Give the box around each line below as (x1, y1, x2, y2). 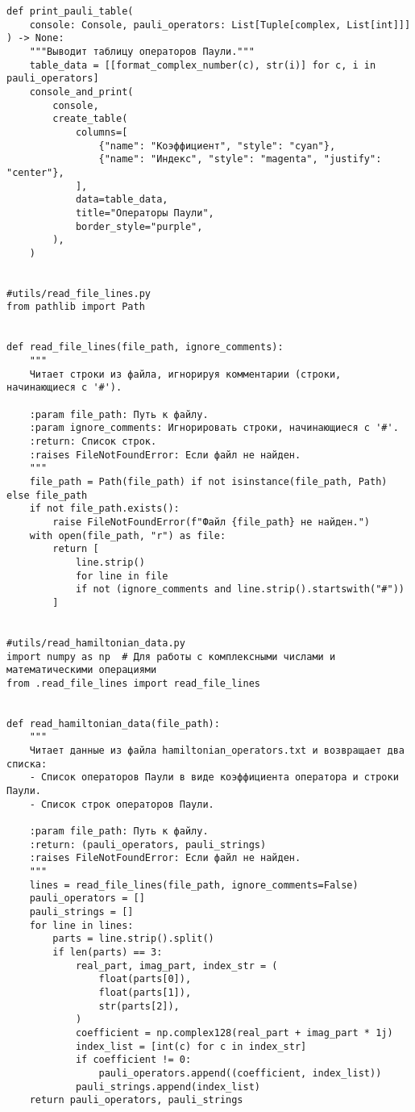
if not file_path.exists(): (29, 503, 180, 515)
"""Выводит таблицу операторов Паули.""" (29, 45, 255, 57)
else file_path (6, 489, 88, 501)
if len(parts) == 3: (52, 946, 163, 958)
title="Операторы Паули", (75, 207, 214, 219)
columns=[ (75, 126, 128, 138)
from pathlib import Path (6, 301, 145, 313)
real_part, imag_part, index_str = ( (75, 959, 278, 972)
